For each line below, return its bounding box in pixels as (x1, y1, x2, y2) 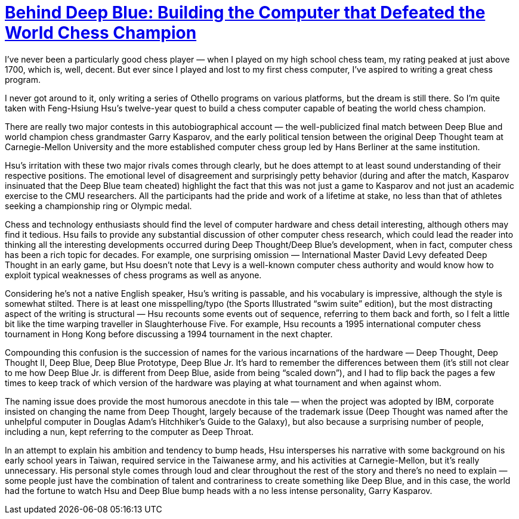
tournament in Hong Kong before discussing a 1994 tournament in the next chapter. (5, 328, 333, 339)
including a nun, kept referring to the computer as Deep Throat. (5, 426, 254, 437)
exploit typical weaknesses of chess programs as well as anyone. (5, 269, 262, 280)
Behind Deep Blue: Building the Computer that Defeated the (5, 2, 486, 23)
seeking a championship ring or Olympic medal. (5, 200, 192, 211)
